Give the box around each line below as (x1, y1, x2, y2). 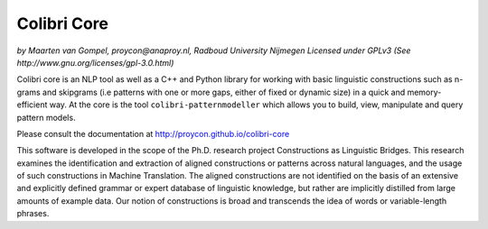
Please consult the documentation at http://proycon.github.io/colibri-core (16, 128, 290, 139)
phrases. (16, 208, 50, 219)
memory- (407, 87, 442, 97)
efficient (16, 99, 48, 110)
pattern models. (16, 112, 76, 123)
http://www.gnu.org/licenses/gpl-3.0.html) (16, 57, 174, 68)
